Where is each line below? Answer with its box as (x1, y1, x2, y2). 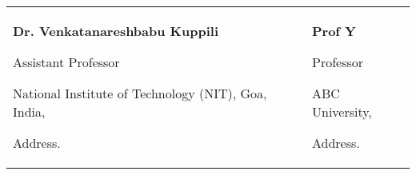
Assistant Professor (13, 53, 120, 71)
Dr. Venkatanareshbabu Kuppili (13, 22, 219, 40)
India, (13, 102, 46, 121)
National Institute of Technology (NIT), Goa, (13, 84, 267, 102)
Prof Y (312, 22, 357, 40)
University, (312, 102, 372, 121)
